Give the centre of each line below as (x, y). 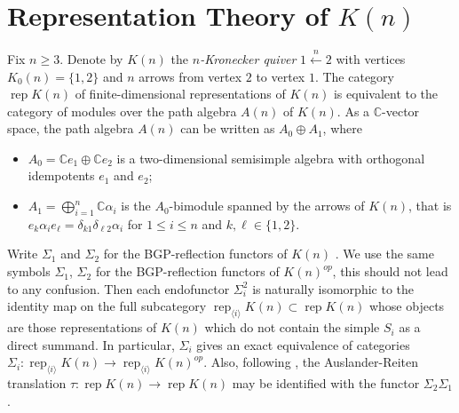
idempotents (61, 175)
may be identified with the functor (326, 383)
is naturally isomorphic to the (333, 288)
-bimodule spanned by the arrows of (267, 206)
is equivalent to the (386, 94)
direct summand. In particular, (91, 344)
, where (342, 128)
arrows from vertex (190, 76)
